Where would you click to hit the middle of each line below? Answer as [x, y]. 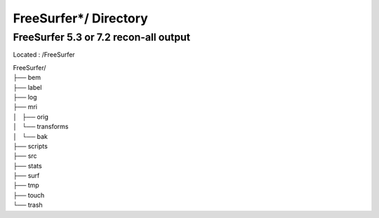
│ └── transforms [41, 127]
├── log [25, 97]
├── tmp [26, 185]
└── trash [28, 205]
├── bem [27, 78]
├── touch [29, 195]
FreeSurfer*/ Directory [80, 18]
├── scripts [31, 146]
